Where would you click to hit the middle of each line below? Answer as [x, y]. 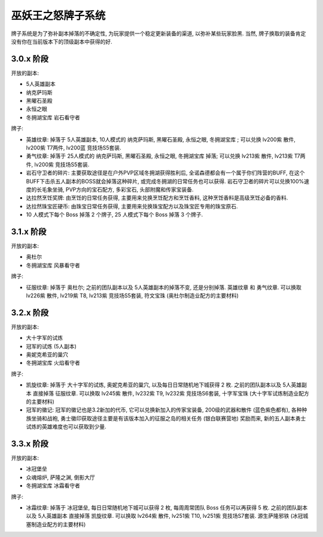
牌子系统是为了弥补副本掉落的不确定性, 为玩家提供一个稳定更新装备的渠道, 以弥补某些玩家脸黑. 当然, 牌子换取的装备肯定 [159, 33]
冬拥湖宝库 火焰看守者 [53, 363]
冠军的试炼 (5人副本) [51, 346]
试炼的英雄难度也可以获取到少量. [66, 426]
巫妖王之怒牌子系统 [58, 16]
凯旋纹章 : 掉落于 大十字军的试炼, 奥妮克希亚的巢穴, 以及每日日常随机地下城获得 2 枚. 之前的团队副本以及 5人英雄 [164, 385]
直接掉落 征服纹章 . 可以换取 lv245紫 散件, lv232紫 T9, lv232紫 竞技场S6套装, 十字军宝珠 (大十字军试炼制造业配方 [171, 393]
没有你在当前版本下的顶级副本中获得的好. [62, 41]
